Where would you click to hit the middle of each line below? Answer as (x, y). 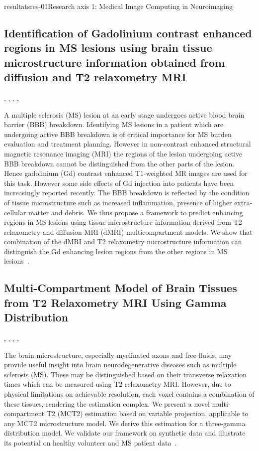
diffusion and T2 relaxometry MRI (95, 77)
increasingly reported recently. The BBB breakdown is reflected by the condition (127, 193)
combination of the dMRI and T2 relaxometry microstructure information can (123, 241)
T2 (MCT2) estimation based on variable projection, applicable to (147, 413)
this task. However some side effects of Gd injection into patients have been (119, 183)
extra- (243, 202)
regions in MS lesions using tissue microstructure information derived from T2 (123, 222)
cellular (15, 212)
